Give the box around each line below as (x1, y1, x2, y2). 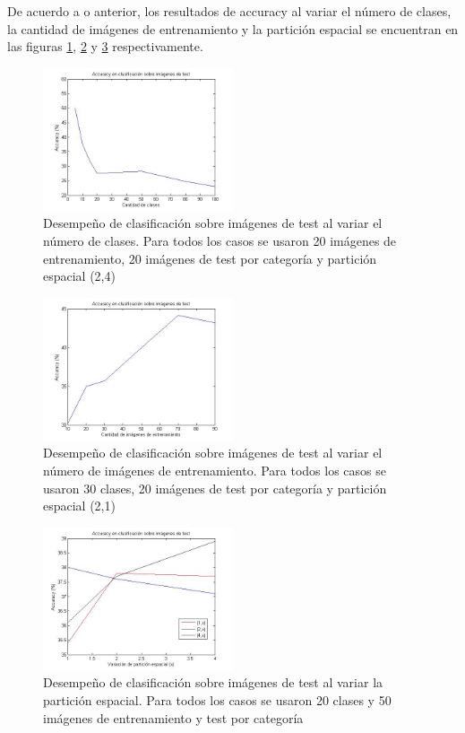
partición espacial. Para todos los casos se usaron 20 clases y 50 (43, 690, 392, 709)
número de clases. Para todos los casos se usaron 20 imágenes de (43, 231, 397, 249)
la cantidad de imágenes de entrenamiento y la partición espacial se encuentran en (7, 19, 459, 38)
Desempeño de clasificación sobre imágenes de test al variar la (43, 673, 383, 692)
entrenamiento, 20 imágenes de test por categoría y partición (43, 249, 377, 267)
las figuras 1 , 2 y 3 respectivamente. (7, 37, 203, 56)
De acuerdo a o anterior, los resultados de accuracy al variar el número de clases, (7, 2, 452, 20)
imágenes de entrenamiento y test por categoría (43, 708, 304, 727)
